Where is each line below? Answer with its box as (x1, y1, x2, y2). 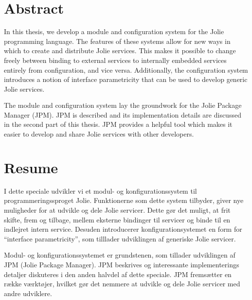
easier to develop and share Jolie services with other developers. (4, 129, 194, 139)
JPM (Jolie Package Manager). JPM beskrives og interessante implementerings (4, 259, 239, 269)
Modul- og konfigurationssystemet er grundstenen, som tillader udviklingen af (4, 250, 235, 260)
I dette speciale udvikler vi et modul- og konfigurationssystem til (4, 185, 197, 196)
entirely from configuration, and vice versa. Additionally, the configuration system (4, 64, 248, 75)
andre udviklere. (4, 288, 52, 298)
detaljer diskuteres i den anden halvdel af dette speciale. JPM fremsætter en (4, 269, 232, 279)
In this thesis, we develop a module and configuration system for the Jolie (4, 26, 224, 37)
